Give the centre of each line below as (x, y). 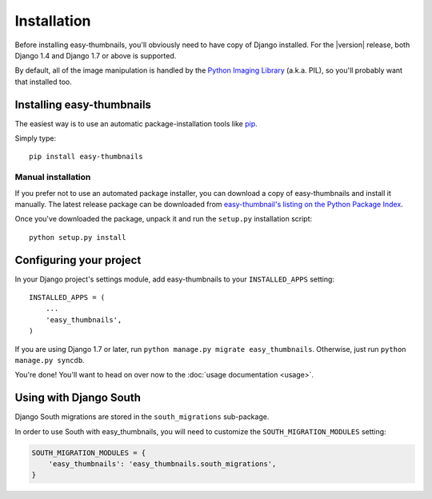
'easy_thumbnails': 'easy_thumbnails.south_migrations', (162, 464)
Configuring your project (78, 260)
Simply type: (35, 138)
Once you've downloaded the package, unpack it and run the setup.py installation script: (164, 219)
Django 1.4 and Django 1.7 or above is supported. (96, 55)
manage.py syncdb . (50, 360)
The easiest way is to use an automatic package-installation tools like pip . (136, 123)
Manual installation (53, 178)
